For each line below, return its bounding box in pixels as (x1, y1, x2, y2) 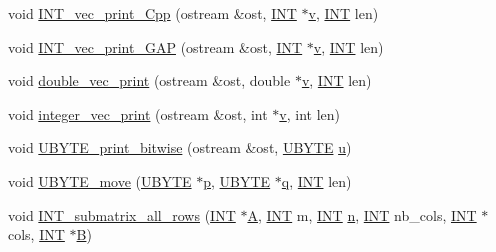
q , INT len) (281, 170, 352, 191)
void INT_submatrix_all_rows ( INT (8, 204, 236, 225)
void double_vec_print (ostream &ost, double (8, 70, 291, 91)
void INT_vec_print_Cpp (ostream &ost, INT (8, 3, 297, 23)
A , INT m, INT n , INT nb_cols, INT (247, 204, 477, 225)
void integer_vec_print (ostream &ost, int (8, 103, 268, 124)
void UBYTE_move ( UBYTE (8, 170, 192, 191)
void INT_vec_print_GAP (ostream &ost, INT (8, 36, 303, 57)
